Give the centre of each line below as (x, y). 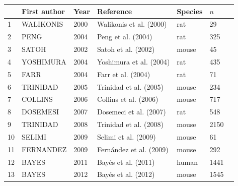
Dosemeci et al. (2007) (131, 112)
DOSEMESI (41, 112)
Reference (114, 11)
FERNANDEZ (44, 149)
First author (43, 11)
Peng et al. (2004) (125, 37)
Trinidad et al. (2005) (130, 86)
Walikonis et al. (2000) (132, 24)
